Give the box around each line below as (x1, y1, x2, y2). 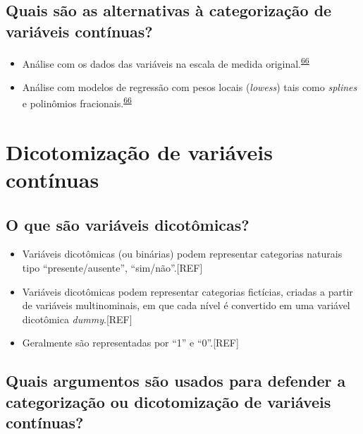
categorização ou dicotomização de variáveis (6, 390, 331, 412)
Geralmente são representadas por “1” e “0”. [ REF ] (22, 335, 239, 350)
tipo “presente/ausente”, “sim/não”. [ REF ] (22, 260, 203, 275)
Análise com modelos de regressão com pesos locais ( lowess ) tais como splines (22, 79, 357, 94)
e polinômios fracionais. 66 (22, 94, 132, 111)
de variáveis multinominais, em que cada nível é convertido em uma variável (22, 298, 350, 313)
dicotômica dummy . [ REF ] (22, 311, 133, 326)
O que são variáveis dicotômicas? (6, 213, 250, 235)
